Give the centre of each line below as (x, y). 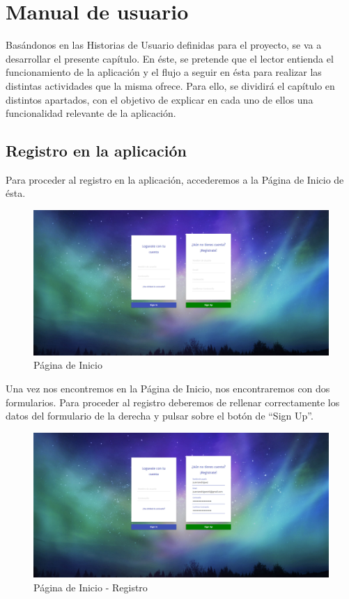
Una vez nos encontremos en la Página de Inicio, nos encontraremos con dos (168, 388)
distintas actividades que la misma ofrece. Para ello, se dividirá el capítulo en (170, 85)
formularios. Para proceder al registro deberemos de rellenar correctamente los (173, 402)
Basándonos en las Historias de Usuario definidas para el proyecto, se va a (164, 45)
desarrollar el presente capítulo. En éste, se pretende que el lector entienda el (170, 58)
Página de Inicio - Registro (91, 588)
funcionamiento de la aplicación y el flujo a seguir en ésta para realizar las (164, 72)
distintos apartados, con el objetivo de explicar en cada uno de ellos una (160, 99)
